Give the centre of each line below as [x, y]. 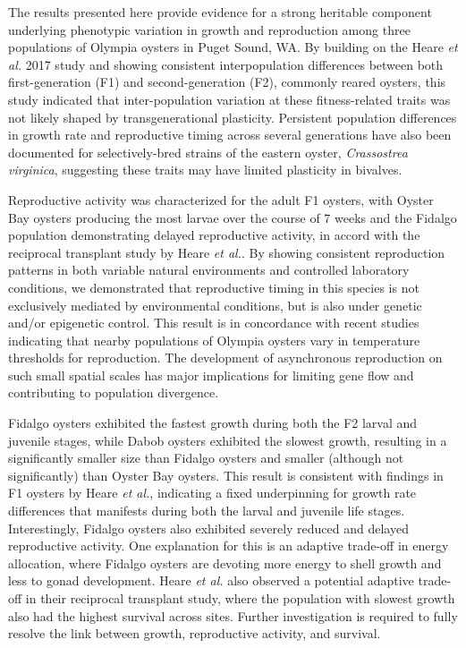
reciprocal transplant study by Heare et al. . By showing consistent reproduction [227, 252]
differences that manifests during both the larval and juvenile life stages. [207, 511]
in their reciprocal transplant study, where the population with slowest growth [240, 598]
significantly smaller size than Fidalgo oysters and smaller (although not [206, 458]
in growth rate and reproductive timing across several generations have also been [230, 135]
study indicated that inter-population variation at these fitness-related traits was [229, 99]
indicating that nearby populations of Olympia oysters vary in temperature [214, 340]
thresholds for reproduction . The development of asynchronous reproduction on [225, 358]
